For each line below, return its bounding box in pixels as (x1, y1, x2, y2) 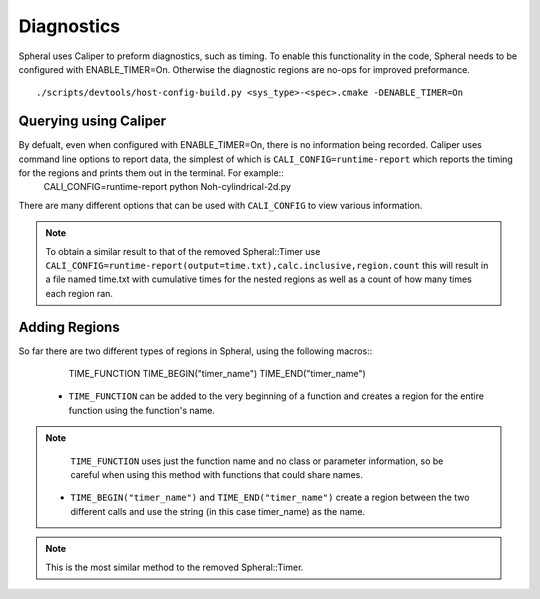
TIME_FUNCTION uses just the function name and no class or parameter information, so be (70, 455, 444, 467)
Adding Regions (18, 318, 120, 335)
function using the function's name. (68, 404, 215, 416)
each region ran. (45, 287, 114, 299)
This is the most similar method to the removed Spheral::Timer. (45, 561, 304, 573)
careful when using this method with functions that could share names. (70, 469, 364, 480)
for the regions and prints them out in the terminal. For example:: (18, 167, 284, 179)
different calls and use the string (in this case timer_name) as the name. (70, 505, 366, 517)
